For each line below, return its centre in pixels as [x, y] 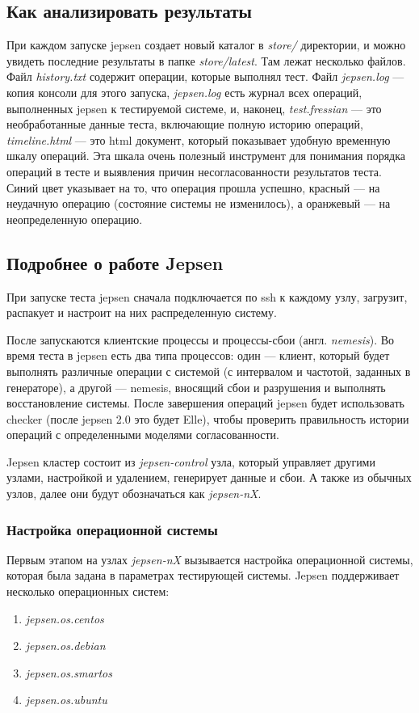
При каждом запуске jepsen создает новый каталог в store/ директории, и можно [206, 45]
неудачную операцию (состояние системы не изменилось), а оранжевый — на [199, 203]
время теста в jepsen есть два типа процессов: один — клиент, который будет [198, 355]
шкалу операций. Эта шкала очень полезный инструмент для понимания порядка [206, 156]
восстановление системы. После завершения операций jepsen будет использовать [205, 403]
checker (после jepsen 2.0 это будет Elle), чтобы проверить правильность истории [208, 418]
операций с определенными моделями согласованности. [143, 435]
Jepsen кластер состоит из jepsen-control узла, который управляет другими [191, 461]
